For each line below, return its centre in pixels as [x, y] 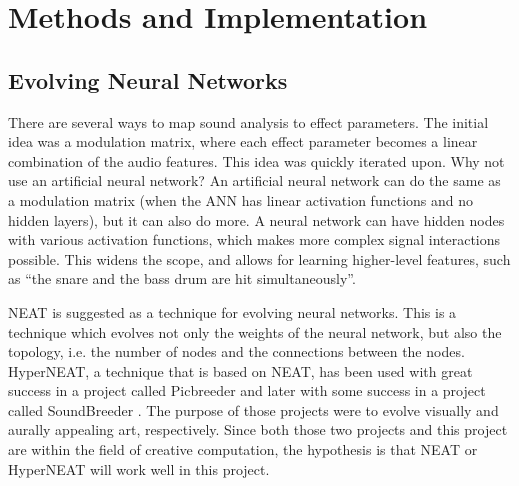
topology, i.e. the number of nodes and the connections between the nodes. [236, 351]
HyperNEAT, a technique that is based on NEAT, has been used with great [240, 370]
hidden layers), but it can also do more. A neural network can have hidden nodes [256, 219]
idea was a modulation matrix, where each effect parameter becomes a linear [243, 141]
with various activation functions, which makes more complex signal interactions [254, 239]
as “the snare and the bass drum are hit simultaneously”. [182, 278]
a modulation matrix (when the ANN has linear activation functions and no [240, 199]
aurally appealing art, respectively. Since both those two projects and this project [258, 429]
